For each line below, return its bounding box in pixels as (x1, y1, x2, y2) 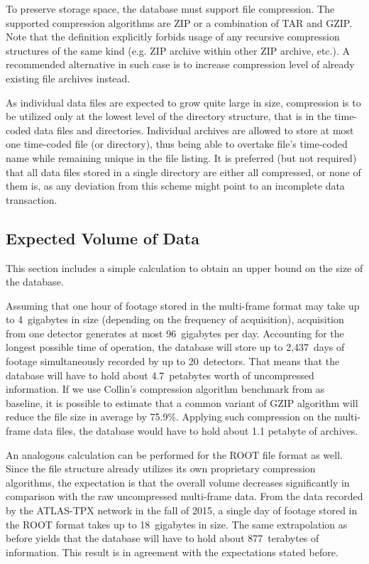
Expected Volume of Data (6, 227, 199, 249)
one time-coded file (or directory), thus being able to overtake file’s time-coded (6, 136, 348, 151)
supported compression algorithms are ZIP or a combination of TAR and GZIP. (6, 15, 353, 30)
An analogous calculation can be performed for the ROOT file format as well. (6, 447, 343, 462)
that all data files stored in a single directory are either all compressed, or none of (6, 164, 361, 179)
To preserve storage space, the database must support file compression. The (6, 1, 335, 16)
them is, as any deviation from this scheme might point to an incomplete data (6, 178, 345, 193)
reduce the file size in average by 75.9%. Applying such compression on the (6, 409, 331, 424)
